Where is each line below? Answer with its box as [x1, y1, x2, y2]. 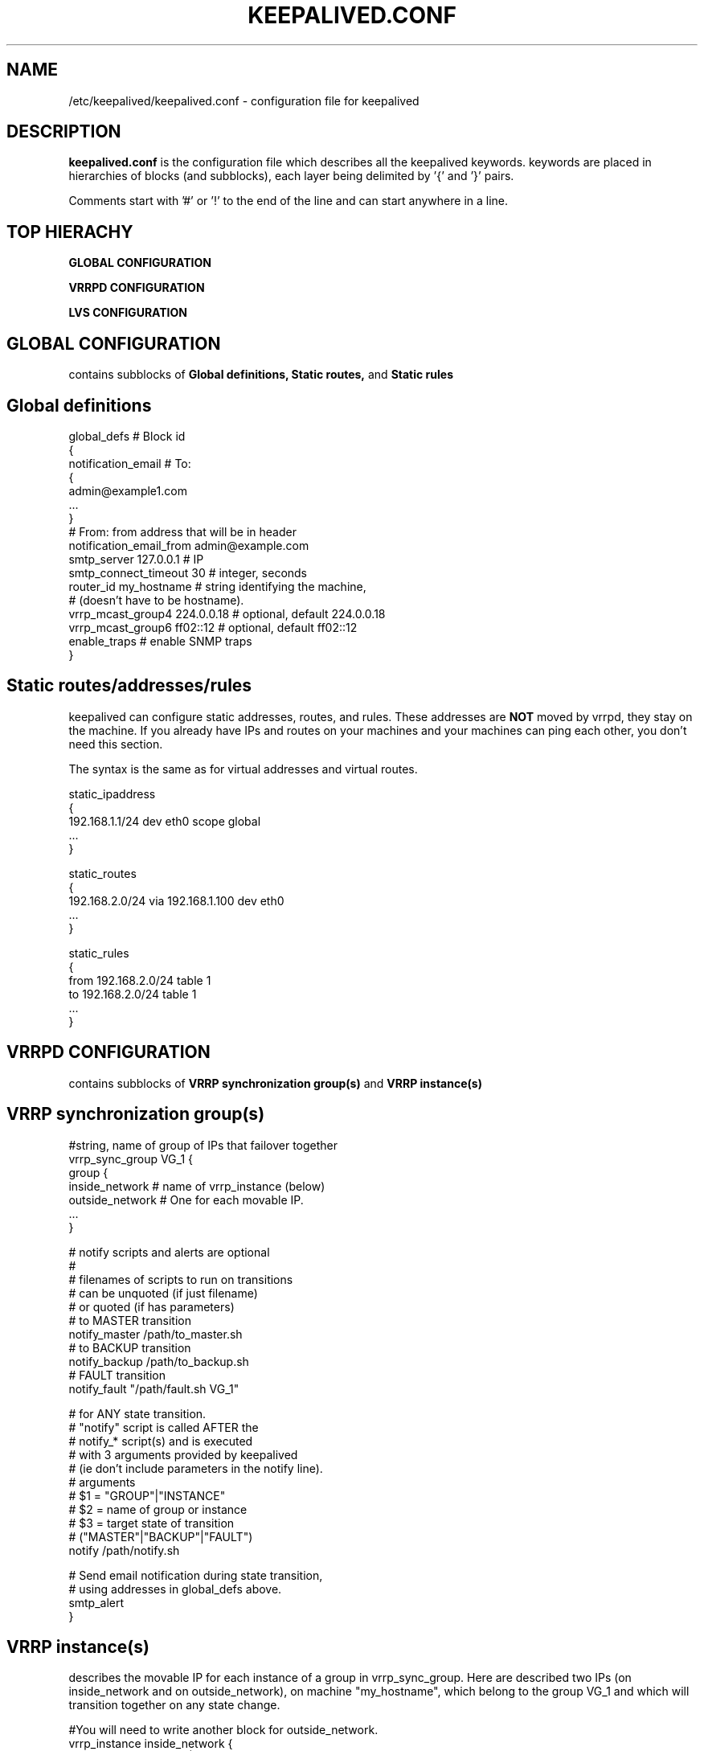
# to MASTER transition [68, 1313, 191, 1327]
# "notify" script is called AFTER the [68, 1420, 259, 1434]
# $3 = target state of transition [68, 1515, 235, 1530]
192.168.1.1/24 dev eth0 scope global [68, 814, 261, 828]
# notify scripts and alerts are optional [68, 1245, 270, 1259]
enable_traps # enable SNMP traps [68, 634, 252, 648]
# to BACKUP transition [68, 1340, 191, 1355]
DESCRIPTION [6, 121, 121, 142]
